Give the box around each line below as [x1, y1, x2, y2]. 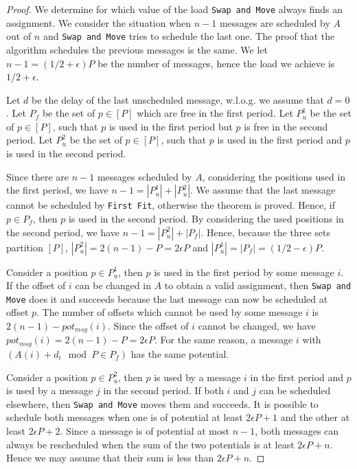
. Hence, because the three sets [200, 225, 330, 239]
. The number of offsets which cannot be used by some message [36, 305, 303, 319]
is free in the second [244, 119, 328, 133]
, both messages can [255, 423, 339, 437]
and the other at [280, 410, 350, 424]
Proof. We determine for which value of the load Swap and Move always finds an [6, 2, 343, 16]
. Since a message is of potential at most [60, 423, 229, 437]
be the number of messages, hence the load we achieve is [97, 56, 335, 70]
